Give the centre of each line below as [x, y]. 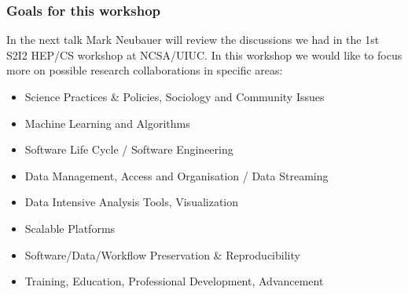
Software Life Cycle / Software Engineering [129, 149]
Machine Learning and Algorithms [107, 123]
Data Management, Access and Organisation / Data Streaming [176, 175]
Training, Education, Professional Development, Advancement [174, 281]
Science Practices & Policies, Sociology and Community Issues [175, 96]
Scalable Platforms [70, 228]
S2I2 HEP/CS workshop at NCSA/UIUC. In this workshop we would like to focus [204, 54]
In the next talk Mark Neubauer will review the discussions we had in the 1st [193, 40]
